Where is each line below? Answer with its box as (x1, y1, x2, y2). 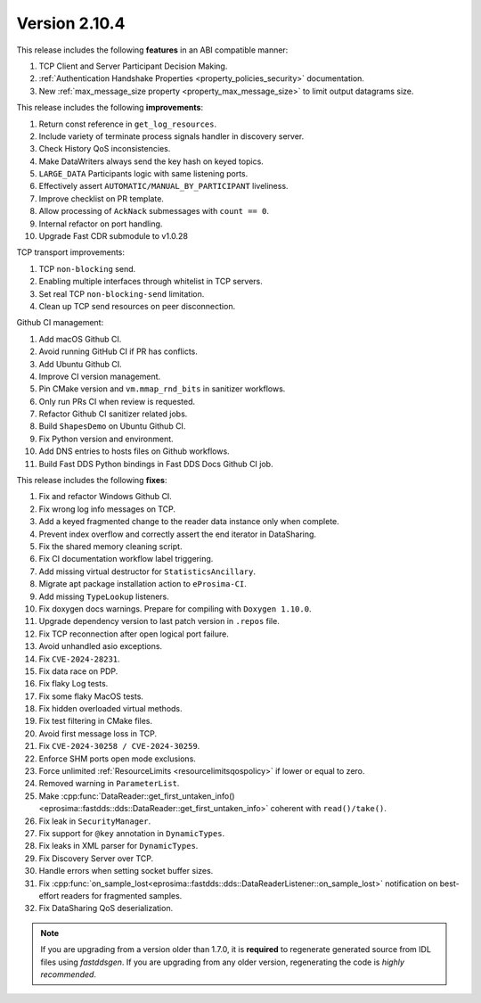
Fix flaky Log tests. (38, 678, 109, 689)
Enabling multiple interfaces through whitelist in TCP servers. (38, 276, 263, 287)
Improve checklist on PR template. (38, 193, 165, 204)
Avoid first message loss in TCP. (38, 728, 158, 739)
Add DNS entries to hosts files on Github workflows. (38, 446, 231, 456)
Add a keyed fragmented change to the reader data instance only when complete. (38, 516, 340, 527)
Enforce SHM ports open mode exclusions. (38, 753, 196, 764)
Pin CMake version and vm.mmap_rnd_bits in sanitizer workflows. (38, 383, 286, 394)
